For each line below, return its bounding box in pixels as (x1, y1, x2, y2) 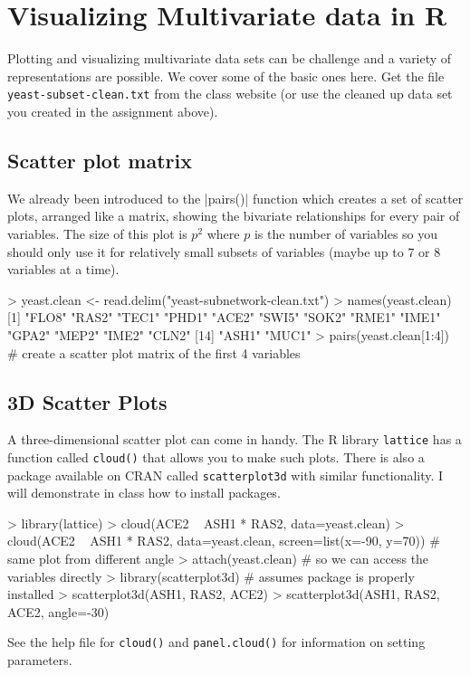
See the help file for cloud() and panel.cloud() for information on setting (7, 632, 426, 651)
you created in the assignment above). (7, 101, 218, 120)
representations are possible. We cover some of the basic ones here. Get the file (7, 66, 445, 85)
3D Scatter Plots (7, 387, 168, 415)
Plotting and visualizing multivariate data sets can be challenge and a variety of (7, 49, 452, 68)
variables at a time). (7, 260, 120, 279)
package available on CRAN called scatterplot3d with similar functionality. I (7, 465, 444, 484)
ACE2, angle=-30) (7, 602, 110, 621)
